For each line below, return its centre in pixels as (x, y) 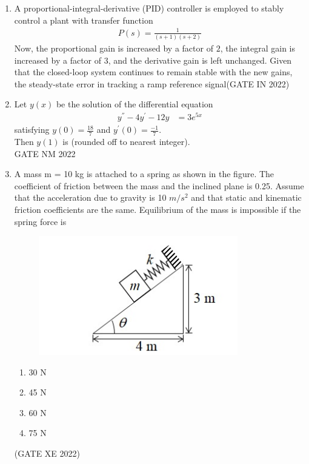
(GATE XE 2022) (47, 453)
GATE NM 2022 (45, 153)
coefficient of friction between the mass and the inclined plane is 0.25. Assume (159, 185)
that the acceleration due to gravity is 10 (90, 197)
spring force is (40, 221)
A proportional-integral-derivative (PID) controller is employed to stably (149, 8)
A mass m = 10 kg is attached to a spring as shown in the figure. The (144, 174)
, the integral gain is (258, 48)
